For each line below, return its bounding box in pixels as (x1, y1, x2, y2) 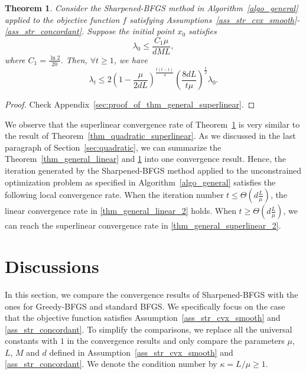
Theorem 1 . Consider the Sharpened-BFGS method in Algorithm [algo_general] (5, 2, 298, 14)
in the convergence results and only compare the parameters (67, 334, 285, 347)
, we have (113, 53, 148, 66)
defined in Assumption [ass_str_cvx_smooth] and (49, 346, 233, 358)
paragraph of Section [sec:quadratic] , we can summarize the (5, 141, 222, 153)
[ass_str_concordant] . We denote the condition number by (5, 357, 217, 370)
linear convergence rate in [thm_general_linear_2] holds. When (5, 204, 236, 217)
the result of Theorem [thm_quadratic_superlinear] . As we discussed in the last (5, 129, 296, 142)
